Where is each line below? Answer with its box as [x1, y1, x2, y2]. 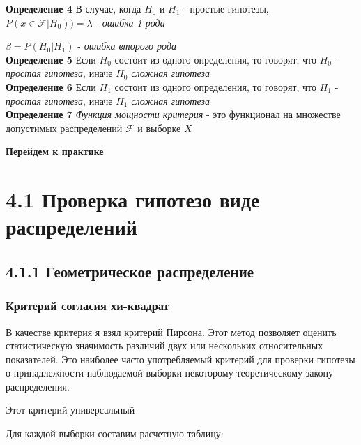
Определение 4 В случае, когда [6, 1, 141, 15]
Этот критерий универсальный [6, 402, 135, 417]
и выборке [137, 120, 181, 135]
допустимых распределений [6, 120, 123, 135]
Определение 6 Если [6, 79, 96, 94]
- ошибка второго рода [77, 38, 177, 53]
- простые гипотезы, [183, 1, 269, 15]
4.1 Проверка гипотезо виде [6, 185, 260, 214]
